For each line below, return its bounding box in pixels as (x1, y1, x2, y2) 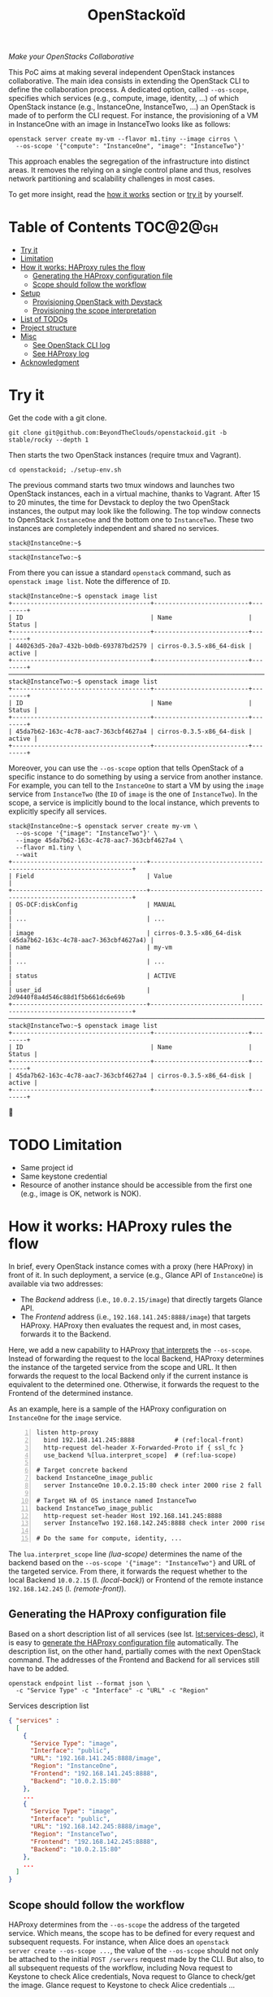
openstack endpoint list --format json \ (8, 1679, 151, 1688)
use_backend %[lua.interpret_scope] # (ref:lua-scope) (43, 1451, 237, 1459)
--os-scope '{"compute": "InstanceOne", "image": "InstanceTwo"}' (15, 143, 245, 151)
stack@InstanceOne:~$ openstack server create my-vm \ (8, 823, 198, 831)
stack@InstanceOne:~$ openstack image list (8, 592, 158, 600)
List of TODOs (19, 314, 68, 324)
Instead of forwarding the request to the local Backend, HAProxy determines (8, 1354, 264, 1363)
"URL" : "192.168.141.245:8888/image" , (29, 1754, 162, 1762)
